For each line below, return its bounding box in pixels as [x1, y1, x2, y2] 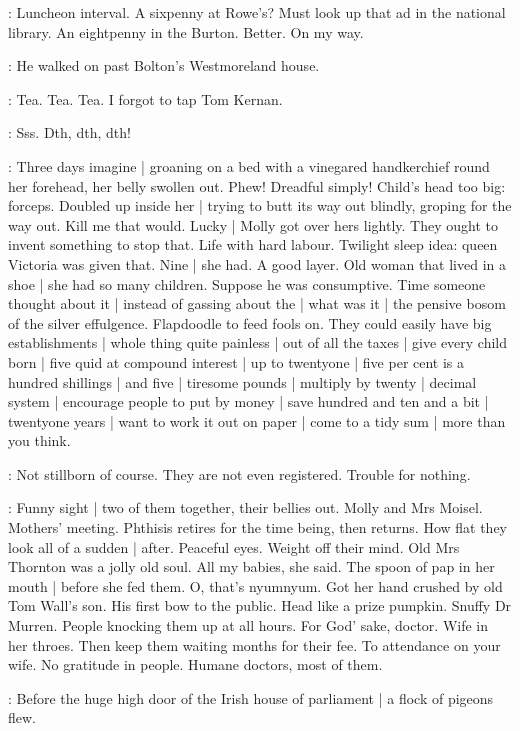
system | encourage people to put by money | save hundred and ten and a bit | [8, 391, 489, 412]
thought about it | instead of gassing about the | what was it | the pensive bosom [8, 293, 506, 314]
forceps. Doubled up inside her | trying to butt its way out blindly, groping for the [8, 195, 512, 216]
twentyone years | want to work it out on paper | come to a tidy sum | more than [8, 410, 506, 431]
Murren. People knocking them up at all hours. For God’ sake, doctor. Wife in [8, 615, 489, 636]
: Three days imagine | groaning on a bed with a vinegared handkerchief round [8, 155, 490, 176]
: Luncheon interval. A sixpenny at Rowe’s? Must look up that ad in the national [8, 2, 506, 22]
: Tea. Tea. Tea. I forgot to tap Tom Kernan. [8, 88, 283, 109]
